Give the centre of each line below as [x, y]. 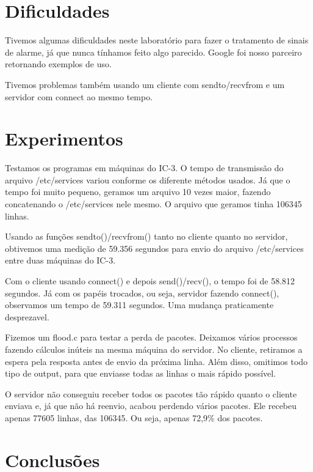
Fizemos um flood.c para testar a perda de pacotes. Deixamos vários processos [151, 337]
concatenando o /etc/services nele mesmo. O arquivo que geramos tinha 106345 [153, 204]
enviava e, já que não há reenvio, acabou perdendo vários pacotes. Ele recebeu [151, 406]
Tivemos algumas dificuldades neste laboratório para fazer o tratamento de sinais [157, 40]
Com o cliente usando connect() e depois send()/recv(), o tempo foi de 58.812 [150, 280]
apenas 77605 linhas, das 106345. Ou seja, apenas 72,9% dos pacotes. [134, 417]
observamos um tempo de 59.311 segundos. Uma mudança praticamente [139, 305]
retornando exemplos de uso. [58, 64]
